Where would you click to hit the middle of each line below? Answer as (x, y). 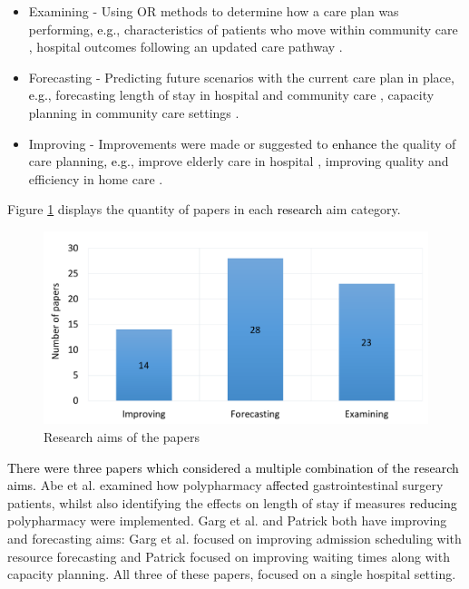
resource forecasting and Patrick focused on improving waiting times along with (229, 556)
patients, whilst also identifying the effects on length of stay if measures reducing (232, 502)
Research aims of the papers (122, 436)
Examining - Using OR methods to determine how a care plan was (214, 11)
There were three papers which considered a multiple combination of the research (233, 467)
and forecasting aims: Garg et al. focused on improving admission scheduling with (234, 538)
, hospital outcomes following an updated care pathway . (186, 47)
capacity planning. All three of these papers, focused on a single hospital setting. (232, 574)
